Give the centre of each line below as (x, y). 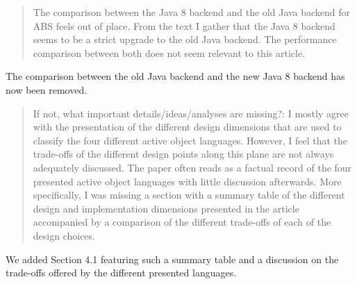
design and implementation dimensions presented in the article (166, 208)
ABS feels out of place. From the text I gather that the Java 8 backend (184, 25)
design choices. (64, 235)
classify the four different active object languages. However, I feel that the (190, 140)
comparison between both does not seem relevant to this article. (169, 52)
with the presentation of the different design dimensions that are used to (187, 127)
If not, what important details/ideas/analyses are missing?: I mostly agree (191, 113)
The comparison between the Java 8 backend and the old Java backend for (192, 12)
